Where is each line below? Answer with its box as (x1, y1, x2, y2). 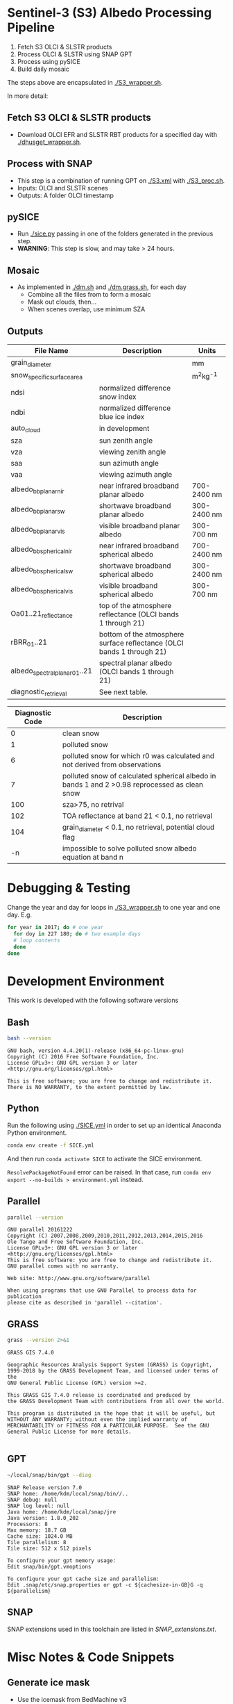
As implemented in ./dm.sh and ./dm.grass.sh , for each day (17, 283, 187, 291)
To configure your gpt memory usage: (7, 1557, 116, 1564)
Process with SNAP (7, 158, 93, 170)
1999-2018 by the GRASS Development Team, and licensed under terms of (7, 1368, 218, 1375)
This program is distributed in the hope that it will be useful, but (7, 1410, 216, 1417)
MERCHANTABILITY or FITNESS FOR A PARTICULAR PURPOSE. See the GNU (7, 1423, 209, 1429)
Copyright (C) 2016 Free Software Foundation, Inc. (7, 1054, 159, 1060)
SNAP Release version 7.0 (7, 1484, 82, 1491)
